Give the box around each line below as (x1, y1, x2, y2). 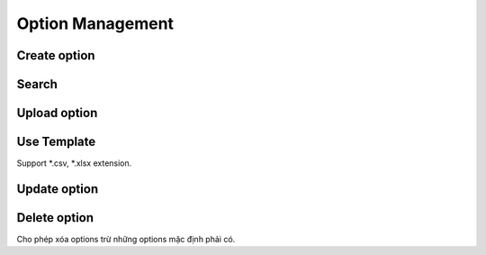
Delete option (16, 210, 94, 225)
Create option (16, 48, 95, 63)
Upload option (16, 105, 98, 121)
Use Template (16, 134, 96, 150)
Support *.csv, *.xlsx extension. (16, 158, 132, 168)
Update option (16, 181, 99, 196)
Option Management (16, 14, 175, 33)
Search (16, 77, 58, 92)
